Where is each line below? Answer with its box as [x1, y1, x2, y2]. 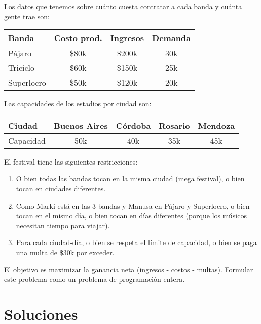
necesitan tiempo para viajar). [16, 220, 110, 230]
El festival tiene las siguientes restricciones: [4, 156, 138, 167]
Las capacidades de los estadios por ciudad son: [4, 98, 152, 109]
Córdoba [116, 119, 151, 131]
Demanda [152, 32, 191, 44]
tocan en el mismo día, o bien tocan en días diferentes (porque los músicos [16, 210, 247, 221]
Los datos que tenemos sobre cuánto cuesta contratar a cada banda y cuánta [4, 1, 242, 11]
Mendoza [198, 119, 235, 131]
